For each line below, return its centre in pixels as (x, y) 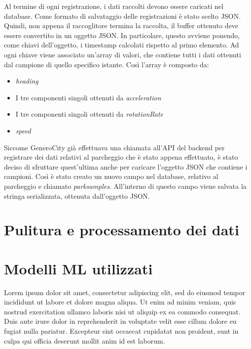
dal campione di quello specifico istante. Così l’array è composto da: (107, 64)
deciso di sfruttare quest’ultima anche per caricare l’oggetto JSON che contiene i (126, 166)
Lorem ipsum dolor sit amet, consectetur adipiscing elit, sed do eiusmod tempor (125, 292)
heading (27, 81)
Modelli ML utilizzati (78, 268)
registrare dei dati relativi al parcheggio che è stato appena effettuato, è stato (121, 157)
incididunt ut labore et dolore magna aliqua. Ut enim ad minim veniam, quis (120, 302)
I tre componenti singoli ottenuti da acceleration (88, 97)
